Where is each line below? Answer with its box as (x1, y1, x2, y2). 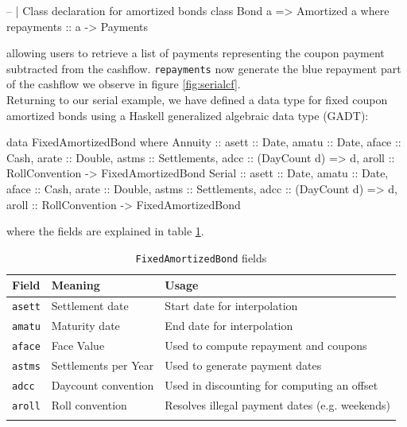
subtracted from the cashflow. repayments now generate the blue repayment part (6, 60, 401, 76)
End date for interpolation (165, 317, 293, 334)
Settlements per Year (51, 357, 154, 374)
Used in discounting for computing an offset (165, 376, 378, 393)
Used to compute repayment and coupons (165, 337, 367, 354)
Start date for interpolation (165, 297, 298, 314)
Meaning (51, 277, 100, 293)
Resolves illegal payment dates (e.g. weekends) (165, 396, 390, 413)
